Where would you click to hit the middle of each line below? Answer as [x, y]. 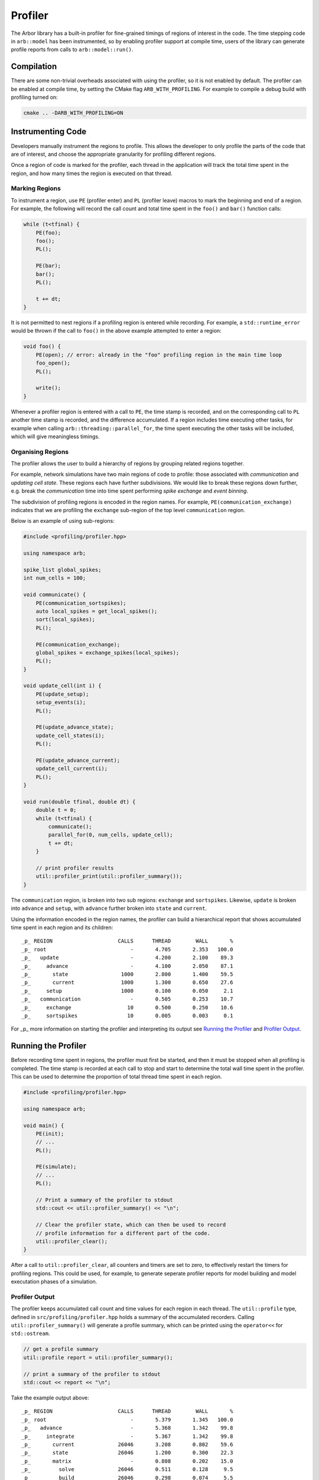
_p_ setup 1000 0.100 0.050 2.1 [127, 991]
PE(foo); [48, 233]
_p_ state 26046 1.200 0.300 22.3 [127, 1453]
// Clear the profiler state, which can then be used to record [131, 1225]
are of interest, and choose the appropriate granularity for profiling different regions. [113, 154]
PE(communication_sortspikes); [81, 603]
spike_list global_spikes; [62, 570]
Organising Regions [40, 452]
